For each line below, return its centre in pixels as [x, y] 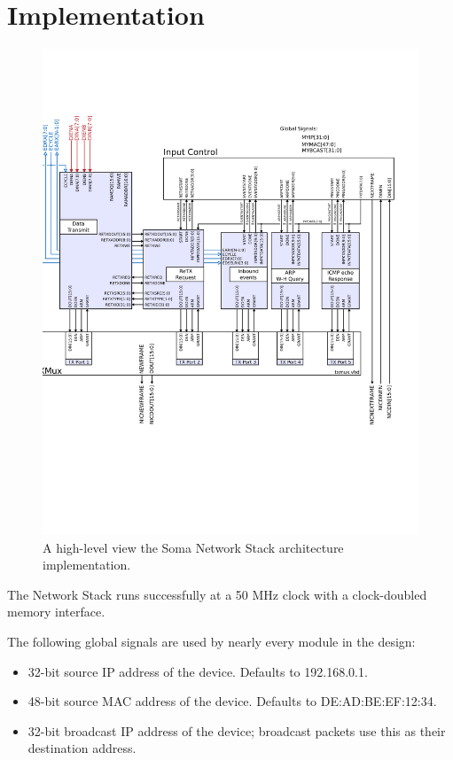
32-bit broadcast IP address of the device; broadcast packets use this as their [237, 730]
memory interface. [56, 612]
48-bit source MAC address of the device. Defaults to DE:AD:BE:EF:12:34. [232, 701]
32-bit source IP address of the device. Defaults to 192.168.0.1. [198, 671]
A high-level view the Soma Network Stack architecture [193, 547]
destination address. [82, 748]
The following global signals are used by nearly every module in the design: [211, 641]
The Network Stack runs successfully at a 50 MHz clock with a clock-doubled [217, 594]
